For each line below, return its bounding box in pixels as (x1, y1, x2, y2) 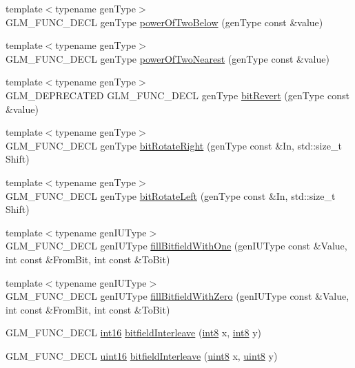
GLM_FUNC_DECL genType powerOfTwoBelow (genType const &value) (6, 14, 323, 29)
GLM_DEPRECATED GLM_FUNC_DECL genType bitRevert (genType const (6, 88, 349, 102)
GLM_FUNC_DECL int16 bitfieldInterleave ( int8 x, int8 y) (6, 325, 261, 340)
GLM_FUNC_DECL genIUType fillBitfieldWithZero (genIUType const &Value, (6, 289, 349, 303)
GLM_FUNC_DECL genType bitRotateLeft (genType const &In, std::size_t (6, 188, 336, 203)
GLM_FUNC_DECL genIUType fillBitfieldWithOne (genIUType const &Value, (6, 238, 347, 253)
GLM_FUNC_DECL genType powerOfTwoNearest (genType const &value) (6, 51, 329, 65)
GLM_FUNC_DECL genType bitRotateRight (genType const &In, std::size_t (6, 138, 342, 152)
